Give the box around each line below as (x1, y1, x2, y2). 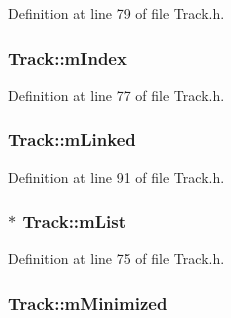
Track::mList (22, 209, 127, 234)
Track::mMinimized (8, 290, 168, 315)
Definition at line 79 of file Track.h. (8, 3, 225, 23)
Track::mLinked (8, 127, 136, 152)
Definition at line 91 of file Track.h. (8, 166, 225, 187)
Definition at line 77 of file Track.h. (8, 84, 225, 105)
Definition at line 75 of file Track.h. (8, 248, 225, 269)
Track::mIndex (8, 45, 127, 70)
